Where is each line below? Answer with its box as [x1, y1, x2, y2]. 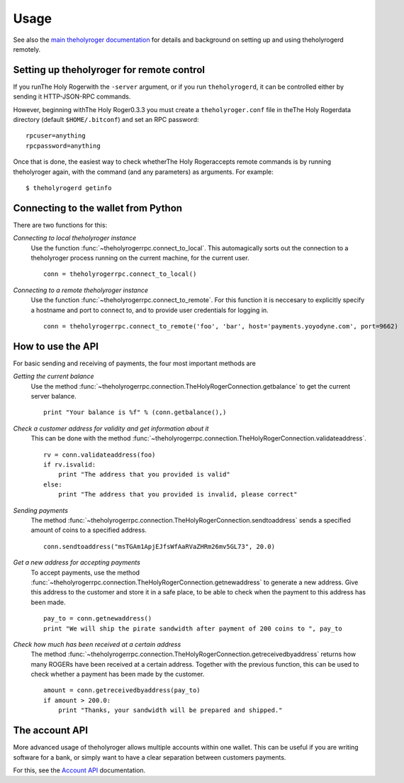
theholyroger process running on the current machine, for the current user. [30, 254, 249, 262]
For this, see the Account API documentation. [13, 766, 146, 774]
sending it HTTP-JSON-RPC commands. [13, 92, 131, 101]
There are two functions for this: [13, 221, 108, 229]
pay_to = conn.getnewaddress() [43, 614, 152, 623]
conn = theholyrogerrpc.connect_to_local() [43, 270, 197, 278]
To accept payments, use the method [30, 568, 140, 577]
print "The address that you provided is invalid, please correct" [57, 490, 298, 499]
